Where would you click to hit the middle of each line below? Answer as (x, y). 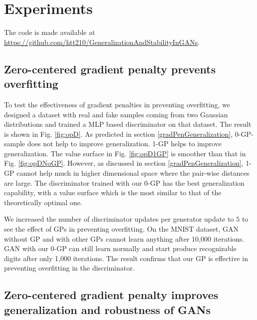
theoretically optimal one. (43, 202)
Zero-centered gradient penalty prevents (110, 69)
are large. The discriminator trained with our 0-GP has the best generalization (124, 182)
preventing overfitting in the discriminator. (69, 268)
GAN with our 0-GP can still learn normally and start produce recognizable (120, 248)
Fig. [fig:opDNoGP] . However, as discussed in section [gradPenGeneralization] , (124, 163)
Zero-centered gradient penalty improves (111, 295)
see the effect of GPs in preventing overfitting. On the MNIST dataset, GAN (122, 229)
